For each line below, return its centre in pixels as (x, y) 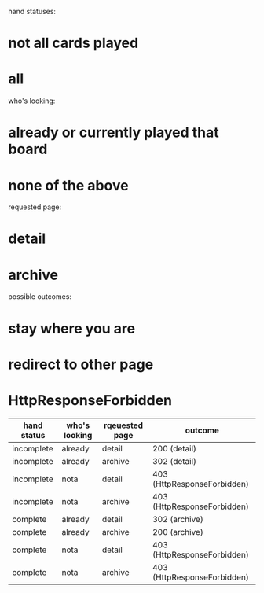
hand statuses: (32, 11)
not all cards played (73, 43)
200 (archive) (178, 532)
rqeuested (123, 425)
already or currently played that (114, 133)
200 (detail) (174, 448)
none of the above (68, 185)
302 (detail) (174, 461)
